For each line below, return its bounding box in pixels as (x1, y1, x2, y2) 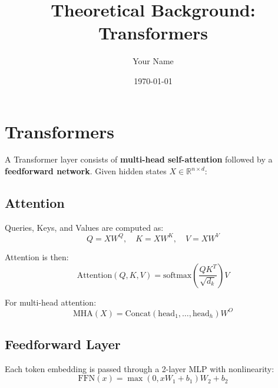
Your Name (133, 55, 174, 67)
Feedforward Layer (5, 335, 121, 353)
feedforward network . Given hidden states (5, 165, 167, 177)
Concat (125, 309, 151, 318)
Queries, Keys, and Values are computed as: (5, 221, 164, 233)
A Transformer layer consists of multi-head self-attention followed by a (5, 153, 273, 165)
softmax (163, 271, 192, 280)
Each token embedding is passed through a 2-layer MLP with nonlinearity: (5, 362, 274, 374)
